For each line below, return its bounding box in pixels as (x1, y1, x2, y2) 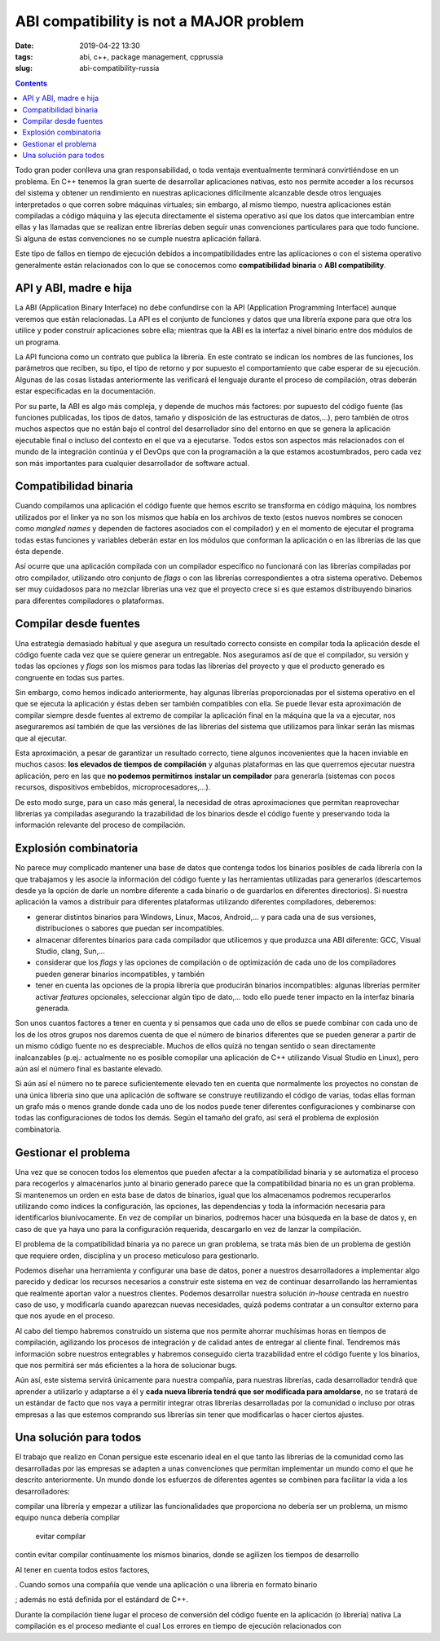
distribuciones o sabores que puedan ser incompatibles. (35, 923, 224, 933)
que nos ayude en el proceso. (15, 1311, 116, 1321)
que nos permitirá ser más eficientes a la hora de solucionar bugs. (15, 1361, 238, 1370)
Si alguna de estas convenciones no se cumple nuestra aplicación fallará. (15, 233, 262, 244)
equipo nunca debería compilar (15, 1512, 121, 1523)
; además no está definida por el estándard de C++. (15, 1595, 189, 1604)
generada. (35, 1003, 70, 1013)
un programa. (15, 337, 61, 346)
